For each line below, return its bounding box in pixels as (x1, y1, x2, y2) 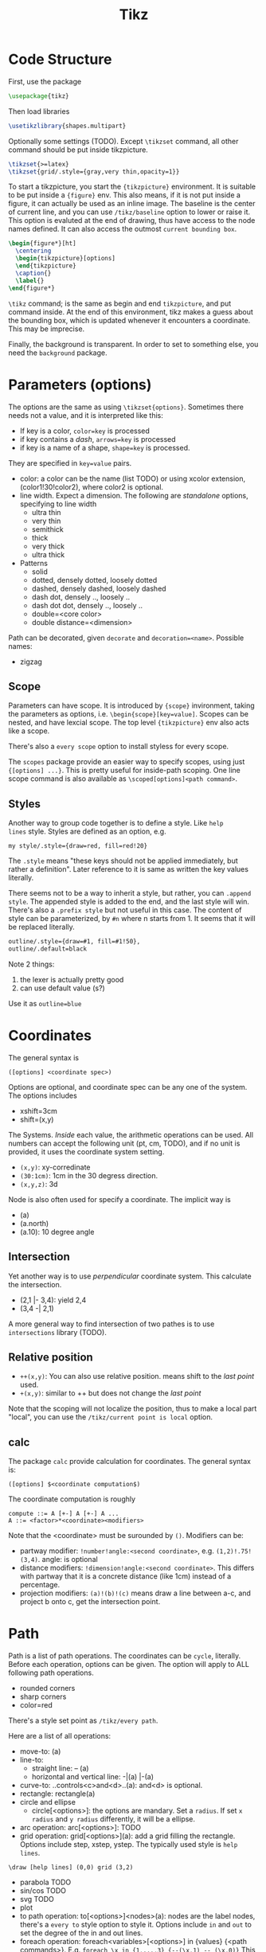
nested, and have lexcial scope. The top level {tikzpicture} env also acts (8, 718, 249, 728)
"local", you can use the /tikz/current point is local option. (8, 1412, 213, 1422)
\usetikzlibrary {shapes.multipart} (8, 122, 127, 130)
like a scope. (8, 726, 50, 736)
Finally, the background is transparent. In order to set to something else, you (8, 339, 259, 349)
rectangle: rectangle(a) (19, 1789, 96, 1798)
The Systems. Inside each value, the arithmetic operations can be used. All (8, 1130, 253, 1139)
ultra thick (31, 549, 65, 559)
